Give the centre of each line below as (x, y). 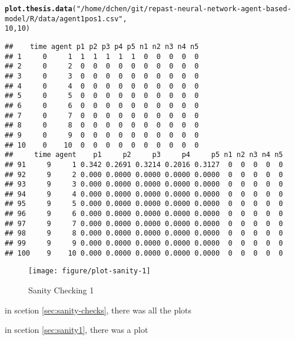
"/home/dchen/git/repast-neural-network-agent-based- (184, 9)
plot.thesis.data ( (41, 9)
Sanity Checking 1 (61, 290)
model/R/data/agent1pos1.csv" (64, 19)
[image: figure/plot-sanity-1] (90, 271)
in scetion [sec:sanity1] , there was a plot (77, 330)
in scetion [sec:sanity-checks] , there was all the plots (98, 310)
